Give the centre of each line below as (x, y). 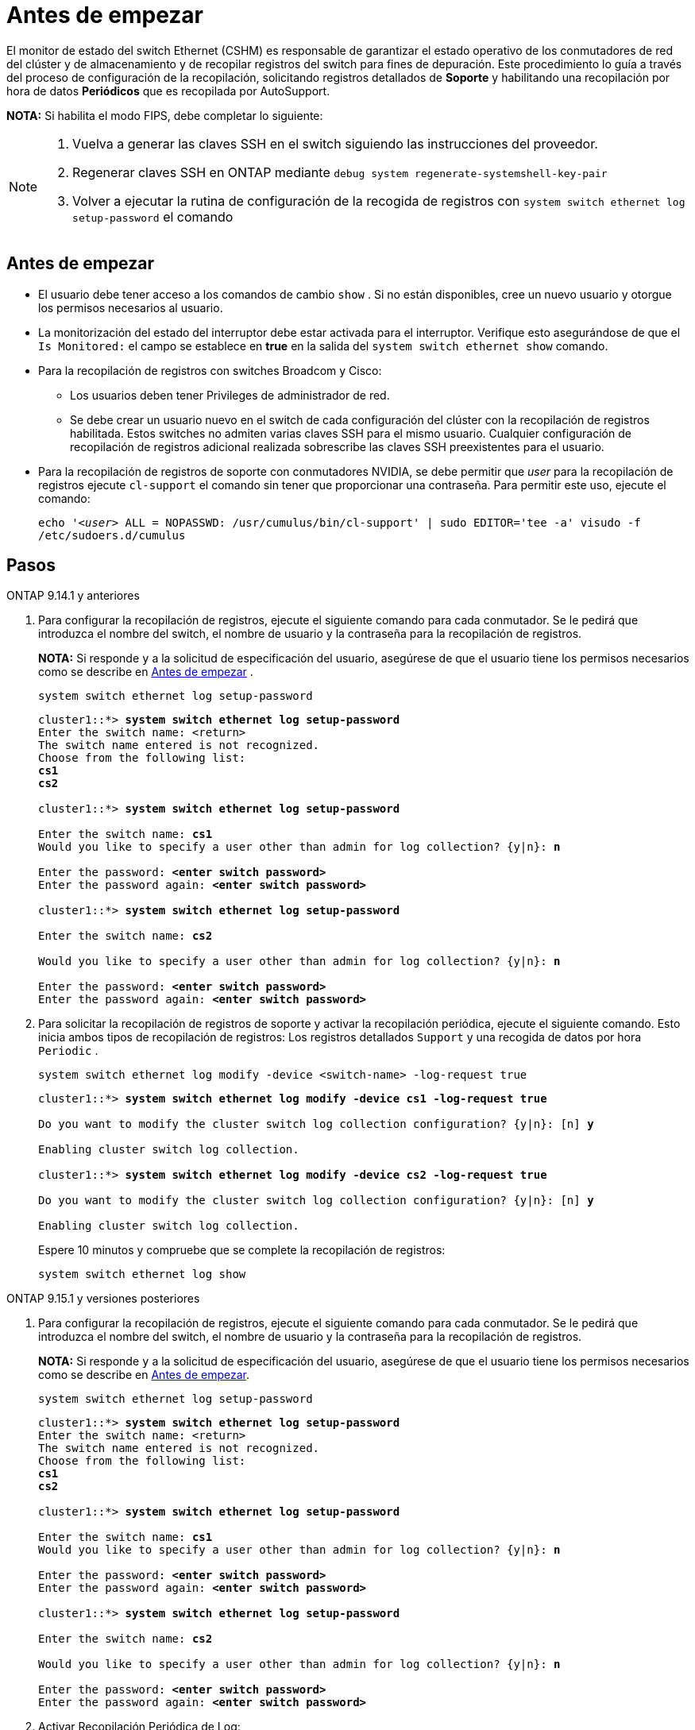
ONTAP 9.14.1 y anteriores (73, 596)
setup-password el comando (153, 216)
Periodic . (68, 1051)
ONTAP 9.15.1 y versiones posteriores (103, 1299)
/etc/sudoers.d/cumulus (112, 535)
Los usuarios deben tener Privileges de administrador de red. (230, 395)
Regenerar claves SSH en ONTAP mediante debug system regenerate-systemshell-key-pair (340, 172)
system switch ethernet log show (142, 1274)
